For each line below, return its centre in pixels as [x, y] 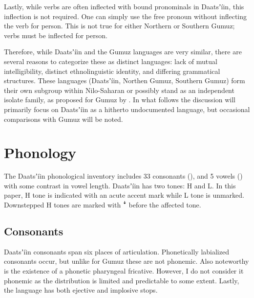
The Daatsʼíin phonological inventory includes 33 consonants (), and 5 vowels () [123, 176]
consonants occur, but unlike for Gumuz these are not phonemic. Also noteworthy [127, 261]
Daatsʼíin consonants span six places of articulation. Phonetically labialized [116, 251]
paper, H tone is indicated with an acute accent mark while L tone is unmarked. [124, 195]
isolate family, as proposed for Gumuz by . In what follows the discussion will [120, 100]
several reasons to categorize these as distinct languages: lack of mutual [111, 61]
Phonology [40, 152]
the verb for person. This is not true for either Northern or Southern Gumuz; [119, 26]
